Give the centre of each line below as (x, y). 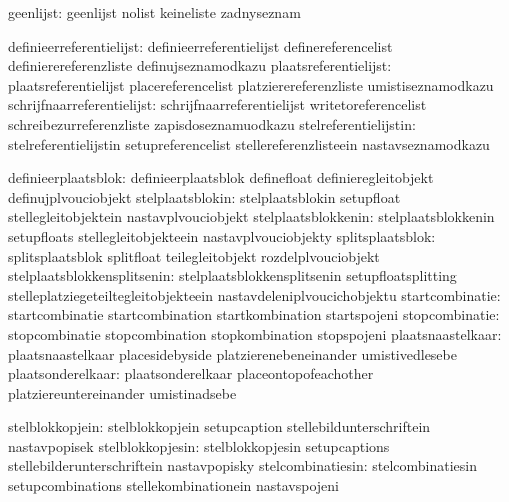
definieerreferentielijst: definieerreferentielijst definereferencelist (200, 45)
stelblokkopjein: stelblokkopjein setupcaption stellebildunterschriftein (219, 426)
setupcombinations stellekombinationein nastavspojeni (173, 485)
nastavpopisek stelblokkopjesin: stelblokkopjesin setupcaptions (199, 445)
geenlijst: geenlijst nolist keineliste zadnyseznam (154, 12)
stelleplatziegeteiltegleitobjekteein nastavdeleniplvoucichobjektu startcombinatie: (254, 294)
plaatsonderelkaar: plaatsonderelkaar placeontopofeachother (191, 373)
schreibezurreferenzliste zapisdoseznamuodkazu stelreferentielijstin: (212, 123)
